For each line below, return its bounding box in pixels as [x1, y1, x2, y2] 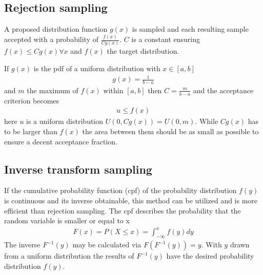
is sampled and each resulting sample [132, 24, 249, 34]
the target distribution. [107, 46, 179, 56]
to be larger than [4, 126, 57, 137]
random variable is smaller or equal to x [4, 215, 130, 226]
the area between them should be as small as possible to [82, 126, 259, 137]
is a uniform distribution [26, 116, 104, 126]
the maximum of [27, 84, 78, 95]
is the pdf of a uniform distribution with [33, 63, 160, 74]
